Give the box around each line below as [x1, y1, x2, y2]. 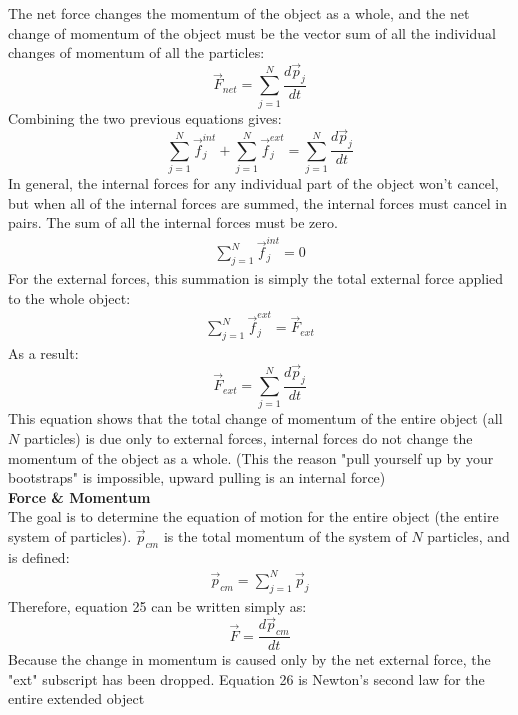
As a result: [8, 343, 79, 363]
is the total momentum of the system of [163, 525, 407, 546]
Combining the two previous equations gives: [8, 107, 282, 128]
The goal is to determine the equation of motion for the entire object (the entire [8, 506, 499, 527]
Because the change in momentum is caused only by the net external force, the [8, 649, 491, 670]
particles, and [427, 525, 510, 546]
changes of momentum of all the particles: [8, 42, 265, 63]
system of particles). [8, 525, 132, 546]
